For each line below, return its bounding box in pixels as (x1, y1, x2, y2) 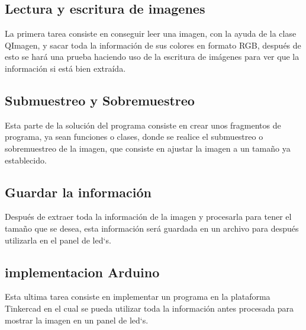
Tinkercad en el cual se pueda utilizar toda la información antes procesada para (5, 302, 294, 314)
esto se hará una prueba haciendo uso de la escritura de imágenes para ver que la (5, 50, 299, 63)
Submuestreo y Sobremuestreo (5, 91, 195, 109)
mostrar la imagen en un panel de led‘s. (5, 313, 149, 326)
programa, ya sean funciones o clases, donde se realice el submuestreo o (5, 130, 263, 143)
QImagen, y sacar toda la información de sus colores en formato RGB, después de (5, 39, 301, 51)
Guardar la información (5, 182, 152, 201)
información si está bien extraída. (5, 62, 126, 74)
